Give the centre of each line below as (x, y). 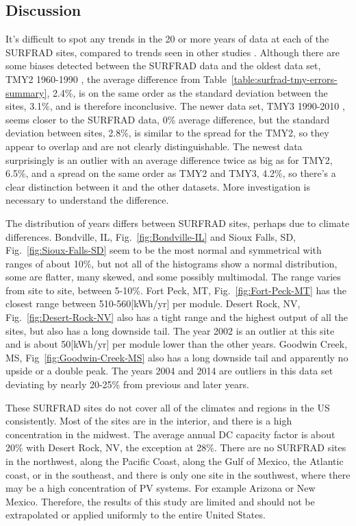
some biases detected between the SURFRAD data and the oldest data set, (163, 65)
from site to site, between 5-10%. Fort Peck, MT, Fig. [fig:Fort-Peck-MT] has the (176, 290)
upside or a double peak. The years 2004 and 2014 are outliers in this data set (169, 371)
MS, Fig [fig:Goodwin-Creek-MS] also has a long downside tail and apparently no (177, 357)
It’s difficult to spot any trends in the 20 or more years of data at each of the (167, 39)
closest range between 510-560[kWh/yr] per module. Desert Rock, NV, (153, 303)
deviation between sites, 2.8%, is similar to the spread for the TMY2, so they (167, 133)
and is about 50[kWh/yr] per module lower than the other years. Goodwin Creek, (177, 344)
